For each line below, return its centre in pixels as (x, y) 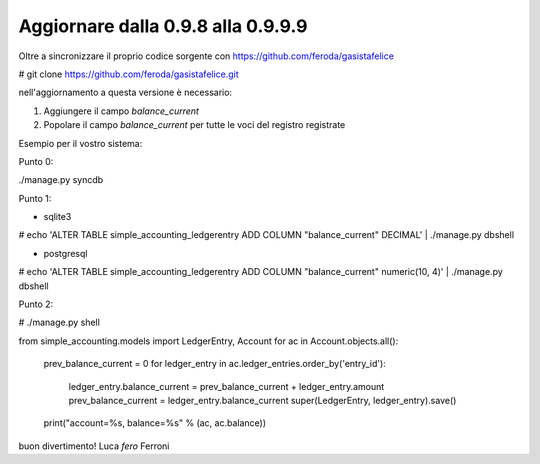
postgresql (65, 253)
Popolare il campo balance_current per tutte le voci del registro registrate (194, 125)
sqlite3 (57, 217)
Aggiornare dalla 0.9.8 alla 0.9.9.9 (163, 26)
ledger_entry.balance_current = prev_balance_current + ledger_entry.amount (226, 386)
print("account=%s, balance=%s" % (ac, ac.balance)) (155, 423)
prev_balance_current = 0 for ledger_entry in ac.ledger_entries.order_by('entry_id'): (215, 364)
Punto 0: (36, 161)
